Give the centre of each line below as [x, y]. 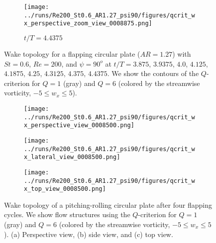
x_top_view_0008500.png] [65, 189]
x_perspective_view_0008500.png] [79, 125]
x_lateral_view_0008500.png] [72, 157]
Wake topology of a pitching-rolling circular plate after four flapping [108, 204]
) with [182, 53]
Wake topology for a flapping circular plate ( [72, 53]
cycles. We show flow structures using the [67, 214]
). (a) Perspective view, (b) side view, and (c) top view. [89, 234]
